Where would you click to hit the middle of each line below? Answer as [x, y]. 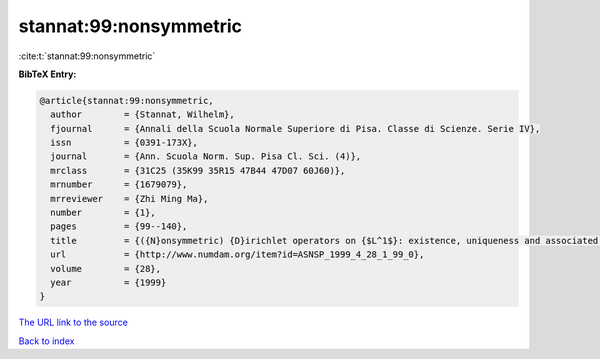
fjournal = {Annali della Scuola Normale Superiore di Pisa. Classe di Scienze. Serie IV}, [295, 128]
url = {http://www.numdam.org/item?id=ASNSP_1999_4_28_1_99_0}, [237, 254]
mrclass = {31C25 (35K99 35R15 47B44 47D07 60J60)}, [198, 170]
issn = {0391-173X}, [124, 143]
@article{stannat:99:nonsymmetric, [126, 100]
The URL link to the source [73, 322]
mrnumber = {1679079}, [119, 184]
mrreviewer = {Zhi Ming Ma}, [129, 198]
